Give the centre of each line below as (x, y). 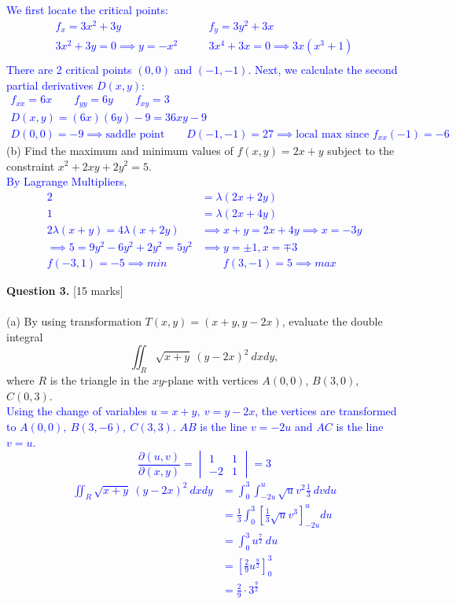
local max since (333, 134)
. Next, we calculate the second (323, 70)
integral (25, 336)
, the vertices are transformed (326, 411)
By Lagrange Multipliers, (67, 181)
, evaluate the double (332, 321)
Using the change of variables (77, 411)
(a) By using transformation (74, 321)
